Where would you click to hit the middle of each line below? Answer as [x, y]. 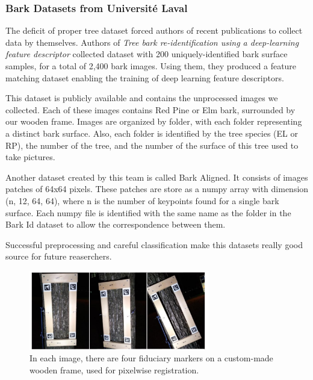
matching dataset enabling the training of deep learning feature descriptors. [145, 77]
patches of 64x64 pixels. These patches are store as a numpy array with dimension [157, 189]
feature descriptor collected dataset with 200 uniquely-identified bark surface [147, 54]
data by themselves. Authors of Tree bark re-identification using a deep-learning [152, 42]
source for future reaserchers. [59, 256]
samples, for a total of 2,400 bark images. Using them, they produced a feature [151, 66]
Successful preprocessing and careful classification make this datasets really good [154, 244]
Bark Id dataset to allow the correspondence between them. [116, 224]
